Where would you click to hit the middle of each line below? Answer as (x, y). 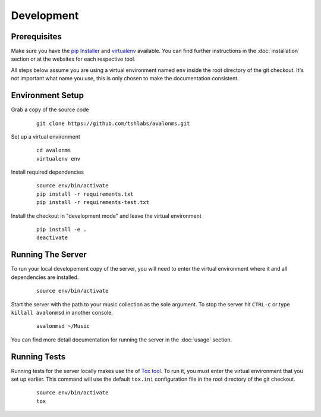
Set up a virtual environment (45, 136)
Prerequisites (36, 37)
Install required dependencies (48, 172)
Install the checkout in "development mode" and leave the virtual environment (106, 216)
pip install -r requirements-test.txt (93, 203)
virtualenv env (59, 159)
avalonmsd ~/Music (63, 326)
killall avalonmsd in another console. (62, 312)
